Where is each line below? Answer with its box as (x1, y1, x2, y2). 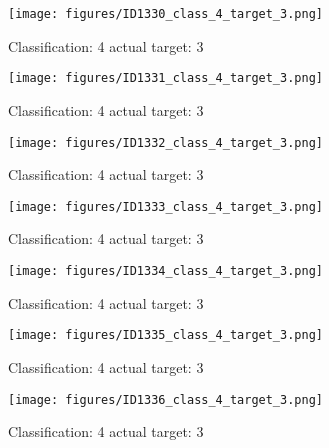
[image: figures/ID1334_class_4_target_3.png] (8, 264, 323, 278)
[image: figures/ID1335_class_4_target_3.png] (8, 328, 323, 343)
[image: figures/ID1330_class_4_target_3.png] (8, 7, 323, 21)
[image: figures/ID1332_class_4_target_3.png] (8, 135, 323, 150)
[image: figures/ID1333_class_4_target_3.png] (8, 199, 323, 214)
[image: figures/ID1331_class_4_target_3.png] (8, 71, 323, 86)
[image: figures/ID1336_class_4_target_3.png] (8, 392, 323, 407)
